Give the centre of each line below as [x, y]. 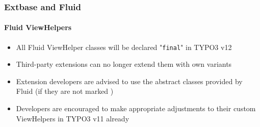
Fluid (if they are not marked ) [65, 91]
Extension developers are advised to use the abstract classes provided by [129, 81]
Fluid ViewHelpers [38, 27]
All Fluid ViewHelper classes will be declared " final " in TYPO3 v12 [124, 47]
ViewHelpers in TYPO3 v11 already [73, 118]
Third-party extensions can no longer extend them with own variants [124, 64]
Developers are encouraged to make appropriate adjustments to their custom [136, 108]
